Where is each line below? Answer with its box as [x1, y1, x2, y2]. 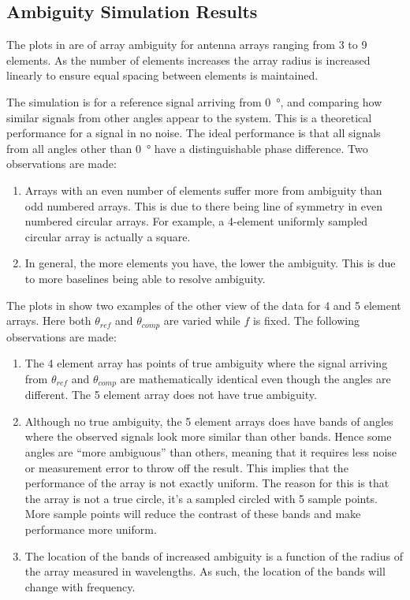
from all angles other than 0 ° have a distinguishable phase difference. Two [6, 140, 368, 156]
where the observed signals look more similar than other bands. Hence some [24, 428, 392, 445]
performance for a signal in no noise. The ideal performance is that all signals [6, 125, 381, 141]
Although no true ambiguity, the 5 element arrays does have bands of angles [24, 412, 393, 429]
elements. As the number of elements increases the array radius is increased [6, 51, 371, 68]
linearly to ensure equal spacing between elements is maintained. [6, 67, 319, 84]
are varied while [163, 312, 240, 329]
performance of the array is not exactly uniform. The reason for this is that [24, 475, 389, 491]
